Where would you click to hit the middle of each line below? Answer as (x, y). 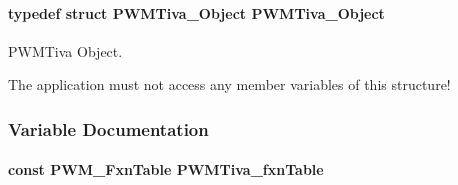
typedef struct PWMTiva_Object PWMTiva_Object (196, 12)
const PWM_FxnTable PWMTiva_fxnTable (166, 169)
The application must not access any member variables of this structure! (229, 84)
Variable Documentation (108, 128)
